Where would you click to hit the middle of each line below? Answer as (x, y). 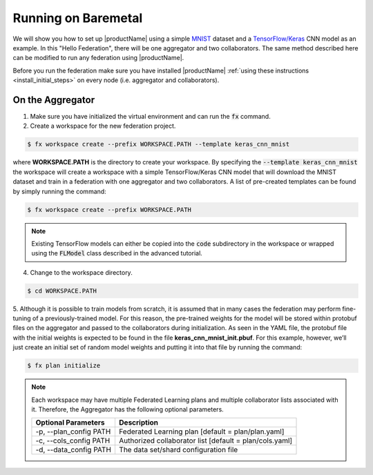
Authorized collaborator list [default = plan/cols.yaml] (205, 440)
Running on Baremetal (78, 18)
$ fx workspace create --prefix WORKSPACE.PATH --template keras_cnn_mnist (159, 144)
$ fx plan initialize (64, 366)
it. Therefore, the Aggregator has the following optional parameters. (127, 409)
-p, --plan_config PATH (73, 432)
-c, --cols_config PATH (73, 440)
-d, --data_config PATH (74, 450)
